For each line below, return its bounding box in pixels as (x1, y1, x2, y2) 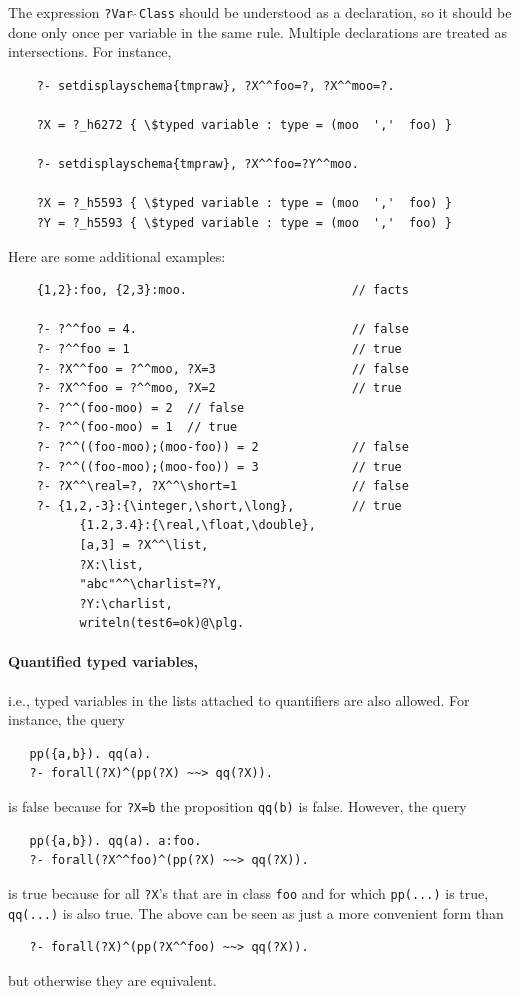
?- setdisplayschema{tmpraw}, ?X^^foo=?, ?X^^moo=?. (36, 78, 395, 93)
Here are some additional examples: (8, 245, 226, 266)
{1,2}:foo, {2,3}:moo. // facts (36, 283, 409, 298)
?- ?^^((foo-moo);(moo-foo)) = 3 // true (36, 459, 402, 474)
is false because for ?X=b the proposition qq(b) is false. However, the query (8, 796, 467, 817)
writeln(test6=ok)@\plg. (79, 616, 245, 631)
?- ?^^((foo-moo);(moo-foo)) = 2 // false (36, 439, 409, 454)
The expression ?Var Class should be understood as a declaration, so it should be (8, 2, 512, 22)
